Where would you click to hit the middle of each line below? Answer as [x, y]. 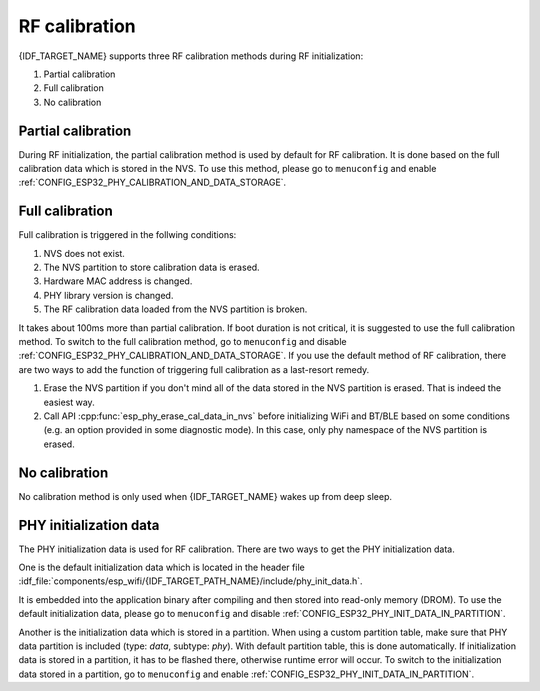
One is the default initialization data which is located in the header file [161, 567]
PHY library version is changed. [108, 295]
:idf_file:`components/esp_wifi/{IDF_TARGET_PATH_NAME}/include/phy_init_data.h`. [191, 581]
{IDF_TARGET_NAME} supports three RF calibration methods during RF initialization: [191, 56]
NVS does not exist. [84, 253]
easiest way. [69, 402]
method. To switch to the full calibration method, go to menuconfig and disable [182, 342]
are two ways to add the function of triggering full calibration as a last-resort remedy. [194, 369]
